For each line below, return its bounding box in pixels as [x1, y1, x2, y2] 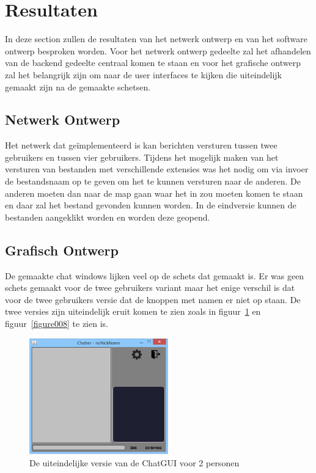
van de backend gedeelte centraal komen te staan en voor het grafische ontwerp [5, 56, 301, 69]
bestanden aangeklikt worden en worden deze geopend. [5, 210, 210, 223]
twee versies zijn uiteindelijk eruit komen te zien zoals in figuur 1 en [5, 305, 261, 318]
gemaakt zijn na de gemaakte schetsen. [5, 80, 151, 93]
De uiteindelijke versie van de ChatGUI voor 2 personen [29, 456, 240, 469]
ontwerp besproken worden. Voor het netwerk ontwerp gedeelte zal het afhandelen [5, 44, 311, 57]
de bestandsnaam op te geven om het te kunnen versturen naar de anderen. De [5, 175, 301, 188]
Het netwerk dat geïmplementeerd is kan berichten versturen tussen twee [5, 139, 277, 152]
